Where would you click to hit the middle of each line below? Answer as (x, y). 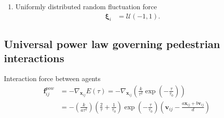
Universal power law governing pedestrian (112, 43)
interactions (34, 58)
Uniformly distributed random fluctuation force (86, 6)
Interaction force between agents (52, 78)
